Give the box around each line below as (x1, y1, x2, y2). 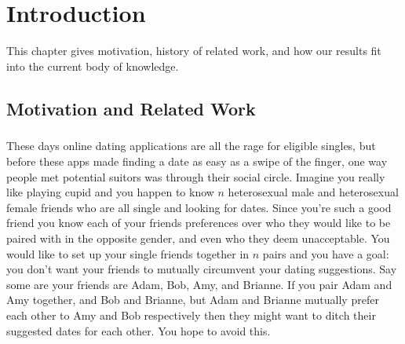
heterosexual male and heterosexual (228, 184, 399, 200)
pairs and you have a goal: (262, 245, 389, 262)
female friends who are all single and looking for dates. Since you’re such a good (6, 199, 392, 215)
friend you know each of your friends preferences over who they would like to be (6, 214, 391, 231)
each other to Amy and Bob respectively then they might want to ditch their (6, 307, 376, 323)
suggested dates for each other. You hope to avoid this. (6, 322, 271, 339)
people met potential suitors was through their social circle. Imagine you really (6, 168, 385, 185)
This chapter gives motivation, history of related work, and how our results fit (6, 42, 381, 59)
